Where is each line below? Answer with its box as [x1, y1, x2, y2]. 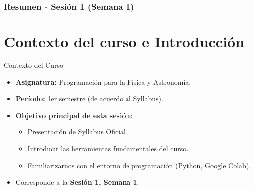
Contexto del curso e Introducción [4, 31, 245, 52]
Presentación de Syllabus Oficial [27, 127, 126, 137]
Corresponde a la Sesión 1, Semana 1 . [15, 177, 139, 187]
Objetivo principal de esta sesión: [15, 110, 132, 120]
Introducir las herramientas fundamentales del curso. [27, 143, 189, 153]
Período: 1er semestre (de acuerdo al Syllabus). [15, 93, 163, 104]
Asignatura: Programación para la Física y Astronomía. [15, 76, 191, 87]
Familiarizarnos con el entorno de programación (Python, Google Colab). [27, 160, 251, 170]
